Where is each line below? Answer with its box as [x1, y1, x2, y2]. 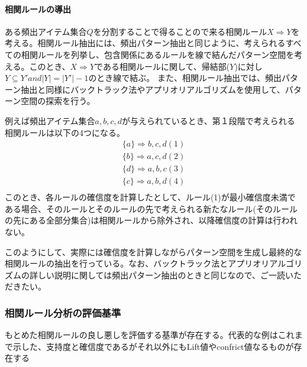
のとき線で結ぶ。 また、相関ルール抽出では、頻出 [88, 72, 282, 84]
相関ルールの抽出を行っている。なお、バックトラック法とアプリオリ [5, 257, 270, 269]
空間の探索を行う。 [21, 95, 95, 107]
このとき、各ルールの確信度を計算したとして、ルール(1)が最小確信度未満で [5, 191, 296, 203]
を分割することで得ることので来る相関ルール [93, 25, 267, 37]
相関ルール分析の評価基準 [5, 305, 121, 320]
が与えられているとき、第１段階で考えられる [122, 114, 295, 126]
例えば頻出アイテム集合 [5, 114, 95, 126]
